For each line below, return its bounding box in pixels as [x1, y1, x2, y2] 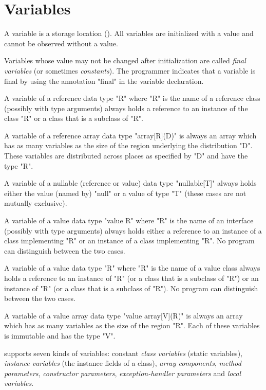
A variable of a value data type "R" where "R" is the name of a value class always [4, 262, 260, 273]
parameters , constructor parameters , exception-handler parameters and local [4, 367, 241, 378]
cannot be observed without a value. [4, 38, 118, 48]
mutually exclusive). [4, 198, 67, 208]
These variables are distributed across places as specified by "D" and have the [4, 150, 248, 161]
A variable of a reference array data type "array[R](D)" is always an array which [4, 130, 257, 140]
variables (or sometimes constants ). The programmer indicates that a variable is [4, 65, 256, 76]
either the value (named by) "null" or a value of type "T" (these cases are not [4, 187, 246, 198]
